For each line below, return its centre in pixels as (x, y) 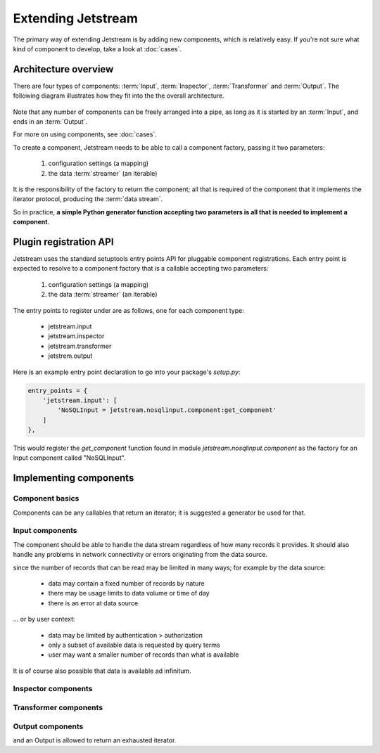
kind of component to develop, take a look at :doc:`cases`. (97, 49)
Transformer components (58, 708)
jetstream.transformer (80, 346)
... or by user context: (44, 619)
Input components (45, 531)
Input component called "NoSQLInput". (69, 458)
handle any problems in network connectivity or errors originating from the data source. (140, 555)
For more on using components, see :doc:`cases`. (85, 134)
